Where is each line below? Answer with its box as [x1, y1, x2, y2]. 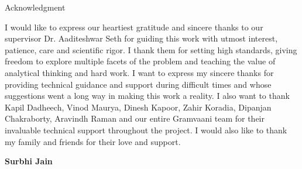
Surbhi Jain [5, 155, 53, 167]
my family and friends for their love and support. [5, 135, 181, 147]
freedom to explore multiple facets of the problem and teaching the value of [5, 55, 276, 67]
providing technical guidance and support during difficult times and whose [5, 78, 272, 90]
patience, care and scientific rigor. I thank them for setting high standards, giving [5, 43, 297, 56]
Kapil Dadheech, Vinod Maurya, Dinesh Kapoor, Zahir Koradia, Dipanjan [5, 101, 272, 113]
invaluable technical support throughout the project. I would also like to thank [5, 123, 287, 136]
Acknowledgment [5, 1, 66, 13]
